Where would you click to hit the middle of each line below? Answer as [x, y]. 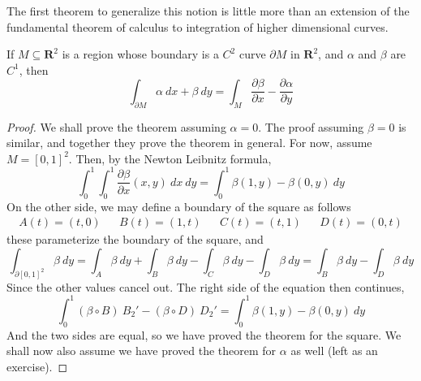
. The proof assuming [311, 126]
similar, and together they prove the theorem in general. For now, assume [189, 143]
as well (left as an [334, 351]
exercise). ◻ [37, 366]
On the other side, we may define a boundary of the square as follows [179, 206]
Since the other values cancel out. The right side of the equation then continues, [206, 286]
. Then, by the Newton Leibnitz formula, [170, 158]
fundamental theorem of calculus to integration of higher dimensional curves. [198, 26]
